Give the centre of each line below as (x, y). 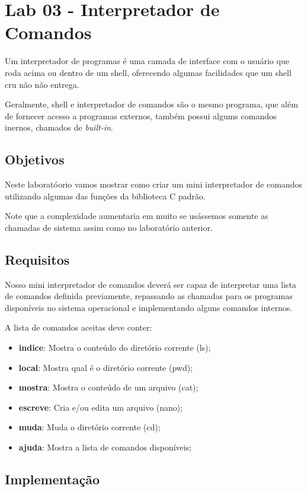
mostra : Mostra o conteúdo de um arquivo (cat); (108, 387)
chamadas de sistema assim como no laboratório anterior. (109, 227)
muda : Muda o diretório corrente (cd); (89, 427)
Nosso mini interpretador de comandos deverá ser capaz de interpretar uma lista (151, 284)
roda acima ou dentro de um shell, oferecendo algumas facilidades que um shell (148, 72)
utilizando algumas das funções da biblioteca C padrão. (105, 196)
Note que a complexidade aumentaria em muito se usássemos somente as (137, 216)
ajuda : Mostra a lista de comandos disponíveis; (105, 447)
